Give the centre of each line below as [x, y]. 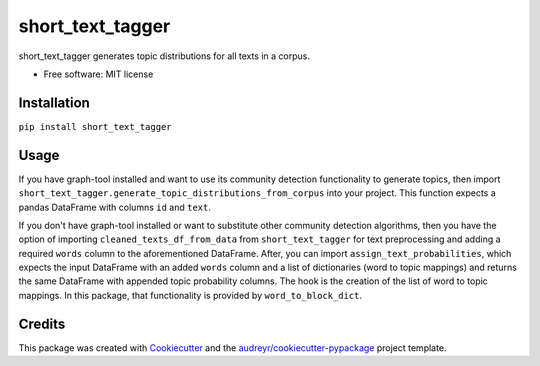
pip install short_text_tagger [95, 126]
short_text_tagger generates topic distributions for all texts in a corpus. [164, 56]
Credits [42, 323]
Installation [54, 102]
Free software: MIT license [98, 74]
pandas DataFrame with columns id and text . [115, 207]
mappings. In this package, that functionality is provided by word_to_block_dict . [190, 295]
